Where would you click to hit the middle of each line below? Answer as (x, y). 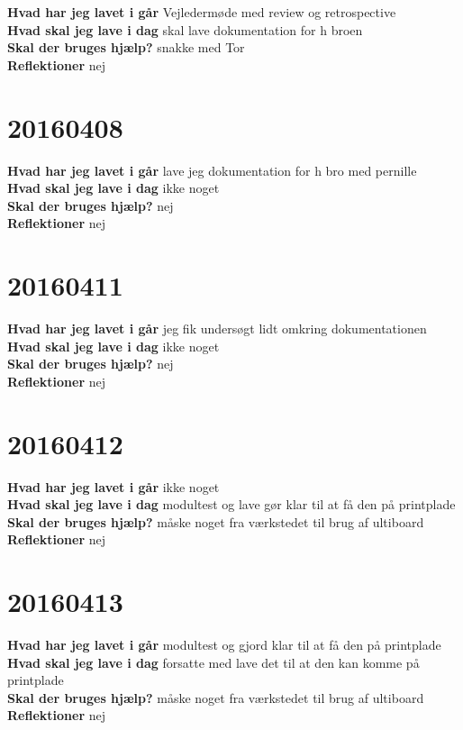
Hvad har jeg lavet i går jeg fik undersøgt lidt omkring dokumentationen (217, 328)
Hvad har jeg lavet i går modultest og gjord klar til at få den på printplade (224, 644)
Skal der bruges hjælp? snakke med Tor (126, 47)
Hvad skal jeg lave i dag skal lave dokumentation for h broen (185, 29)
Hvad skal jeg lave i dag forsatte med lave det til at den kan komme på (213, 662)
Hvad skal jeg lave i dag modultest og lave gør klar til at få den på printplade (231, 504)
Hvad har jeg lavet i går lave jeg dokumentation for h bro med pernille (212, 170)
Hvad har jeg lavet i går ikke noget (113, 486)
